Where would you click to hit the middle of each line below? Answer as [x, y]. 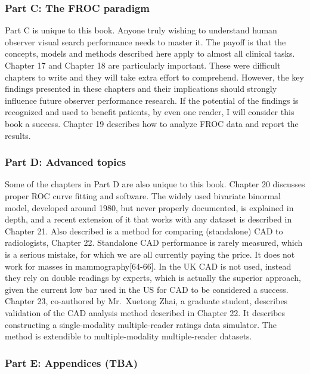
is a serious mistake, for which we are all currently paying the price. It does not [150, 254]
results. [18, 135]
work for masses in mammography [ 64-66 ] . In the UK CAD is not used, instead [148, 266]
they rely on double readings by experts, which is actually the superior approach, [153, 278]
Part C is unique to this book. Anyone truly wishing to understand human [141, 30]
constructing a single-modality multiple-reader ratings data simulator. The [141, 324]
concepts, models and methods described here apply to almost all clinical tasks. [150, 53]
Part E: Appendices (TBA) [72, 362]
